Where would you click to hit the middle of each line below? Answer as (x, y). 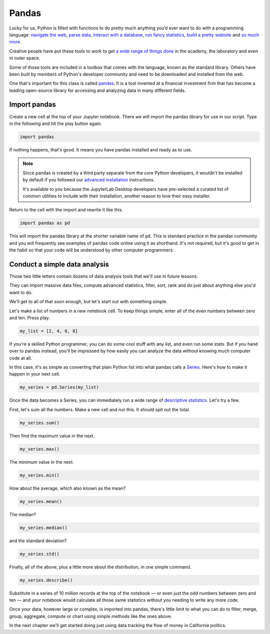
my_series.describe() (46, 580)
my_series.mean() (41, 501)
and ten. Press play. (29, 318)
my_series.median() (43, 528)
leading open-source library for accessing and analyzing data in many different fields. (97, 90)
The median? (23, 514)
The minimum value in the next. (42, 462)
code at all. (21, 358)
